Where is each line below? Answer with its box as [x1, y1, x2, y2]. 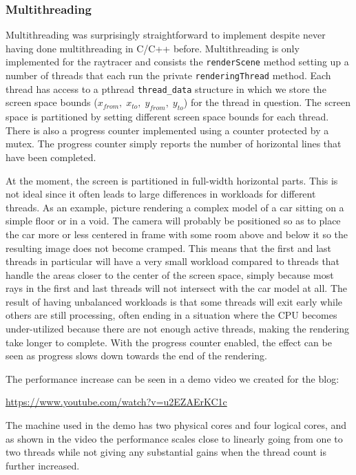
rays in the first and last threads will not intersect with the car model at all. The [6, 281, 348, 295]
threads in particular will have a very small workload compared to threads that [6, 254, 340, 268]
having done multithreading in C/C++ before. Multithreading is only [6, 41, 300, 55]
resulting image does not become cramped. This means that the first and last [6, 240, 332, 255]
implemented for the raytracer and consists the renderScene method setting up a [6, 54, 349, 69]
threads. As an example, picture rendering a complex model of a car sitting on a [6, 200, 344, 214]
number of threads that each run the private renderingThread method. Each [6, 68, 331, 83]
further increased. [6, 458, 80, 472]
